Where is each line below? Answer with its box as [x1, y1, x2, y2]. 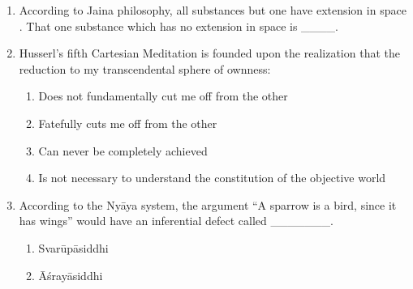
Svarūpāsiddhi [38, 239, 109, 256]
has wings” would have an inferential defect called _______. [19, 212, 333, 229]
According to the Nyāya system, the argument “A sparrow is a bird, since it [19, 196, 397, 213]
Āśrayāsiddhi [38, 266, 103, 283]
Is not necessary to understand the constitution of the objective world [38, 169, 386, 186]
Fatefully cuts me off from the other [38, 114, 217, 131]
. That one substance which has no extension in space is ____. [19, 17, 338, 34]
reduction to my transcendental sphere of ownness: [19, 60, 271, 77]
